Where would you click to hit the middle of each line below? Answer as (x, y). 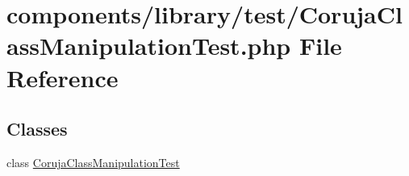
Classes (37, 129)
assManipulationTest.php (149, 46)
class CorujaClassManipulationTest (93, 162)
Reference (63, 77)
